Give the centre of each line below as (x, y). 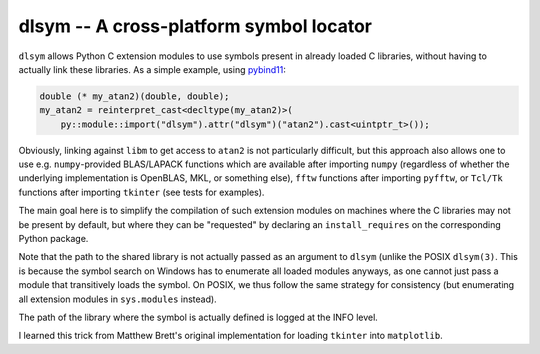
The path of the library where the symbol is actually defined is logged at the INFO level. (198, 317)
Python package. (53, 239)
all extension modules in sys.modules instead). (117, 299)
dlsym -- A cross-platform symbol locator (195, 26)
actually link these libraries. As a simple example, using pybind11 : (152, 69)
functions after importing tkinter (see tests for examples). (141, 192)
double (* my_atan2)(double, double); (134, 96)
